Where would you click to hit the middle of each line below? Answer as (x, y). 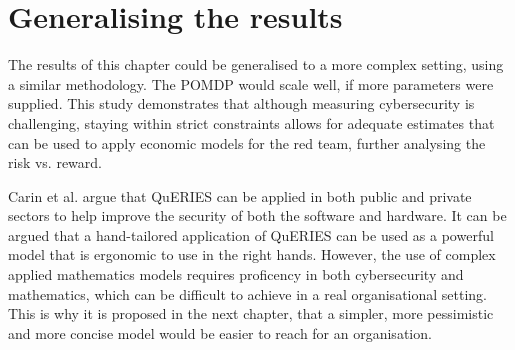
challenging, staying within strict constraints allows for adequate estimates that (251, 122)
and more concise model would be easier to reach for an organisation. (220, 332)
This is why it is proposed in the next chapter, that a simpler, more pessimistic (251, 313)
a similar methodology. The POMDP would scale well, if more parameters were (251, 83)
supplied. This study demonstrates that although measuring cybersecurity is (241, 103)
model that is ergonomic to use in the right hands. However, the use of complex (252, 254)
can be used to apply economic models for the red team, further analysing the (247, 142)
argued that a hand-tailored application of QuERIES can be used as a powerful (251, 234)
